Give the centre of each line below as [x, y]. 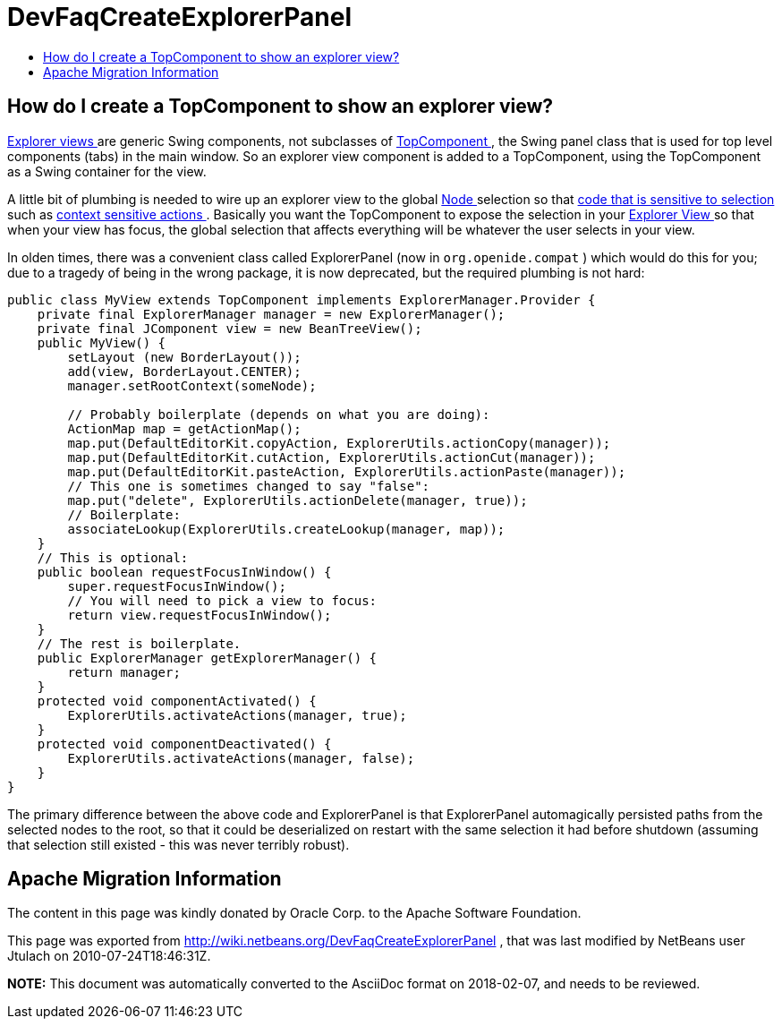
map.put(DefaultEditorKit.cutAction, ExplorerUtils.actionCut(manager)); [331, 457]
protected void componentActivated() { [177, 701]
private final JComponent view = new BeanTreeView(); [229, 328]
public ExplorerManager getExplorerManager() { [207, 658]
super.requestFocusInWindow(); [177, 586]
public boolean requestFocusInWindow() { [184, 572]
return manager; [124, 672]
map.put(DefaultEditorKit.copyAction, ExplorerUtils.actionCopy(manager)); [339, 443]
